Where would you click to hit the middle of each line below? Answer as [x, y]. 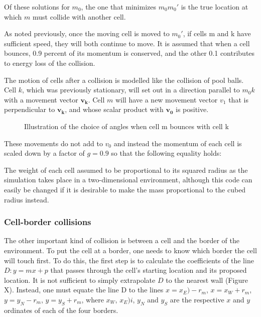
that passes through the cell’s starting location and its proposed [149, 270]
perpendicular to [30, 109]
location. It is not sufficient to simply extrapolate [80, 280]
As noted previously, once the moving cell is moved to [87, 33]
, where [93, 299]
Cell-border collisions [48, 222]
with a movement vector [41, 99]
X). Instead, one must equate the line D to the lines [84, 290]
